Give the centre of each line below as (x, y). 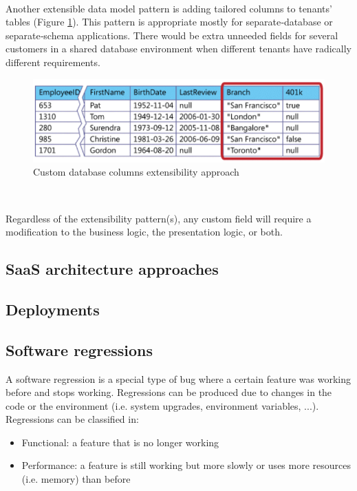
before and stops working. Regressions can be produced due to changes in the (169, 392)
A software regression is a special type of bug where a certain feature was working (178, 378)
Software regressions (79, 349)
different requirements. (53, 62)
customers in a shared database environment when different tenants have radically (179, 49)
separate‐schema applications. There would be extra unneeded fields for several (172, 35)
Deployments (53, 309)
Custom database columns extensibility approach (136, 172)
